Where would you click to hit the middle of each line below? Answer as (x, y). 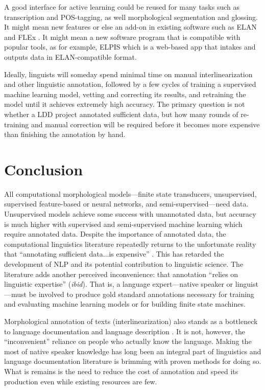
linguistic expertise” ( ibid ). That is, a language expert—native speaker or (119, 284)
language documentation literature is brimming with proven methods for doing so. (133, 361)
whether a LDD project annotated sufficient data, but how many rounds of (121, 114)
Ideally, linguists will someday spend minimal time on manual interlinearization (128, 74)
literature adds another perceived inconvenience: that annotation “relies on (121, 274)
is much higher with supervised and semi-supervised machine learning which (123, 224)
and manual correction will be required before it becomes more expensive (145, 124)
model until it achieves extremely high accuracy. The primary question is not (125, 104)
